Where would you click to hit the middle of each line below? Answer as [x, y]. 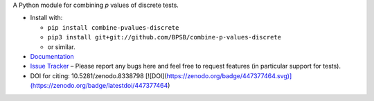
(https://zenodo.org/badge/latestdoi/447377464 [99, 86]
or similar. [61, 47]
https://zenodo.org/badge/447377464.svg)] [229, 75]
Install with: [46, 18]
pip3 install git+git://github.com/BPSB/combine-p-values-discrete [164, 37]
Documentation [52, 56]
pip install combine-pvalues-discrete [113, 27]
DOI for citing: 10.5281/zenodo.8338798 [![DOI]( [99, 75]
